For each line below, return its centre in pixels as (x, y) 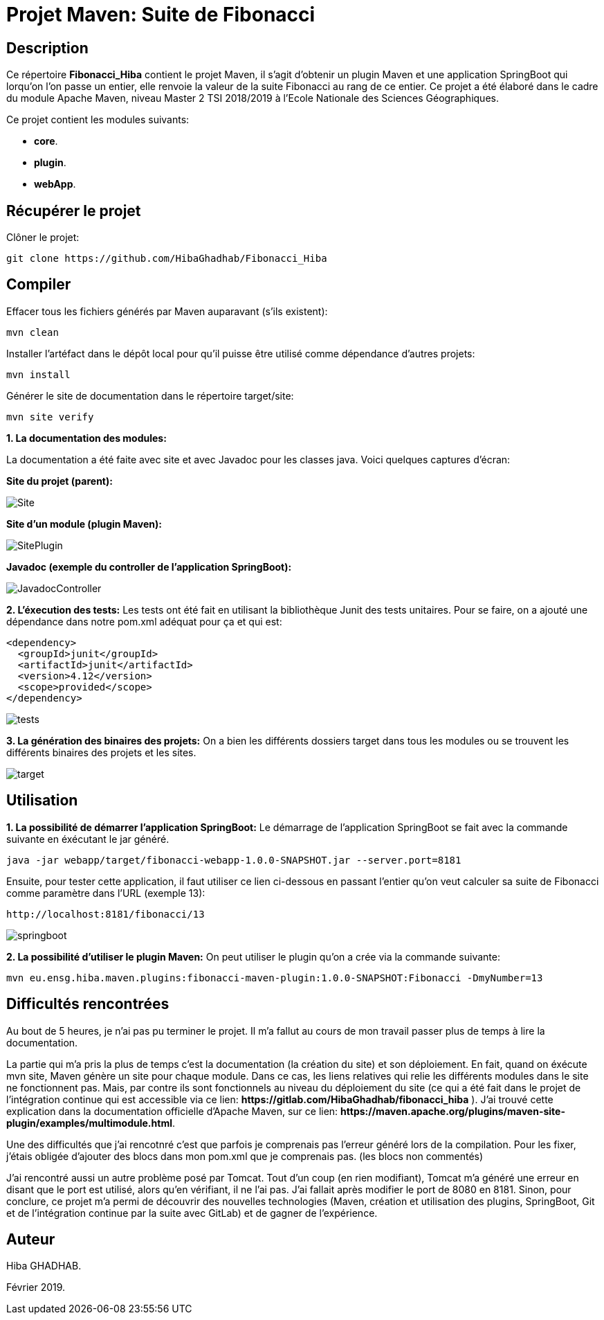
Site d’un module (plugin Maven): (84, 524)
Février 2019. (36, 1287)
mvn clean (33, 332)
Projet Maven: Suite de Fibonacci (161, 15)
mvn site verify (50, 417)
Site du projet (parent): (60, 481)
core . (46, 141)
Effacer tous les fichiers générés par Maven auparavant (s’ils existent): (167, 311)
